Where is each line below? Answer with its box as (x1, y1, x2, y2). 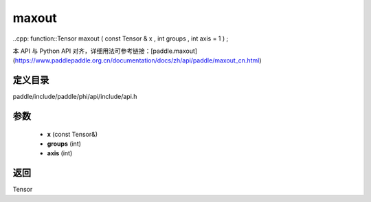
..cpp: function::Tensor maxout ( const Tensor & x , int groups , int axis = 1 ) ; (12, 34, 229, 43)
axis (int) (47, 149, 73, 157)
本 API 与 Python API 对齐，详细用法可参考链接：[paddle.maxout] (12, 47, 198, 55)
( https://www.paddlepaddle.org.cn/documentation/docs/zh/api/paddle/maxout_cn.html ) (12, 56, 262, 65)
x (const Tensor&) (47, 130, 98, 138)
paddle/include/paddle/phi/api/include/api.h (12, 93, 137, 101)
